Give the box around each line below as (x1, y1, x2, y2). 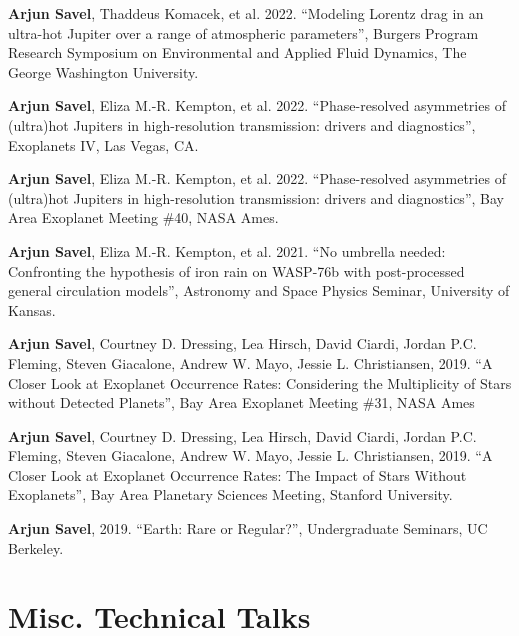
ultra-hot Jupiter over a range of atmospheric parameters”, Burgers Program (8, 22, 479, 43)
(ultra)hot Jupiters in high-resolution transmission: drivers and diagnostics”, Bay (8, 187, 504, 208)
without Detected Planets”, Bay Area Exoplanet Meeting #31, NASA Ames (8, 392, 475, 413)
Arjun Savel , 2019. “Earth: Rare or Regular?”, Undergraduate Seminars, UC (8, 518, 488, 539)
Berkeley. (8, 537, 64, 558)
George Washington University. (8, 61, 199, 82)
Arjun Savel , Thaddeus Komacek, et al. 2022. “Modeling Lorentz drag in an (8, 3, 484, 23)
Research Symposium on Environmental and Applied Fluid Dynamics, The (8, 42, 467, 63)
